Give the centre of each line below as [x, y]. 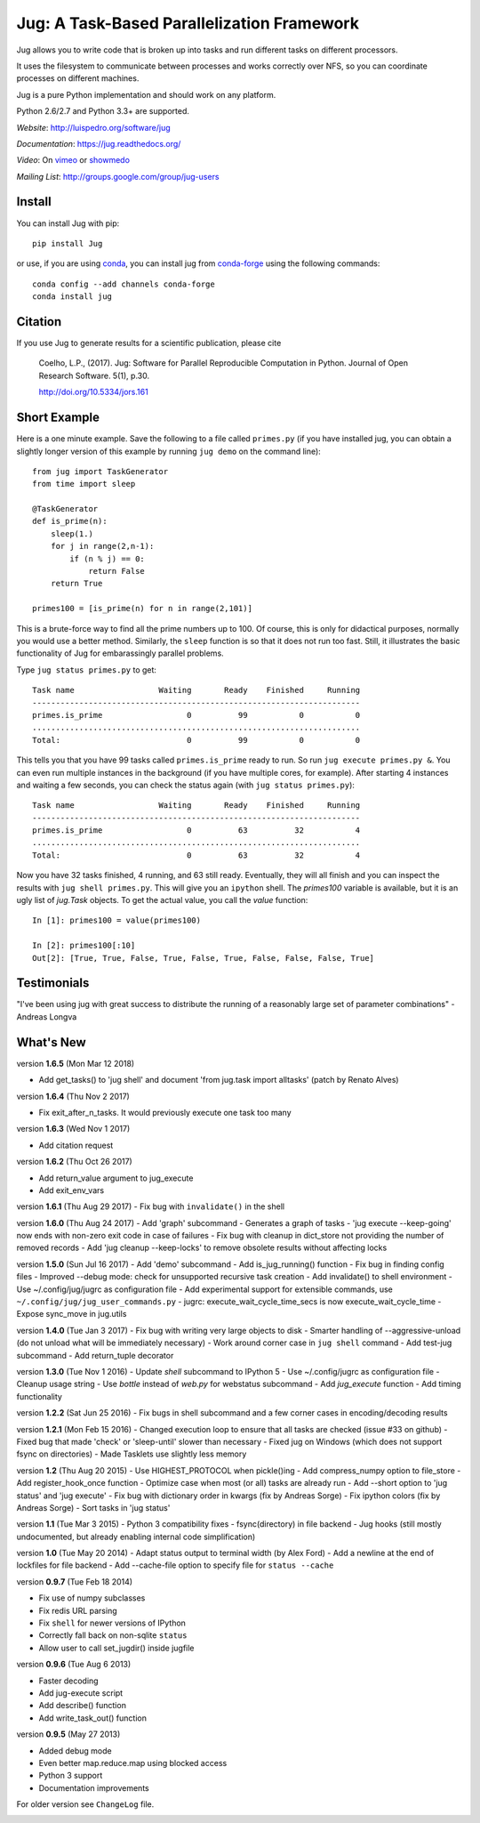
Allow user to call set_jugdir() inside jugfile [116, 1648]
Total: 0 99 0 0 [196, 740]
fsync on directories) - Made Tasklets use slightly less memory [132, 1454]
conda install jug [72, 297]
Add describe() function [82, 1706]
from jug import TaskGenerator [100, 471]
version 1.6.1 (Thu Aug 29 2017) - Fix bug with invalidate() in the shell [150, 1206]
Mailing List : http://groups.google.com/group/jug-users [118, 176]
